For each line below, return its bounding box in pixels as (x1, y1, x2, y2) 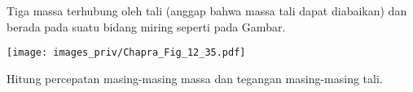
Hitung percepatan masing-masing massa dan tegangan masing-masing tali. (7, 69, 383, 86)
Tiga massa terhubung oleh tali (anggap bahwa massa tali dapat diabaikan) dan (7, 2, 407, 19)
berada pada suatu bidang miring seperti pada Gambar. (7, 18, 286, 35)
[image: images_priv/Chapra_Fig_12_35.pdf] (7, 47, 246, 59)
